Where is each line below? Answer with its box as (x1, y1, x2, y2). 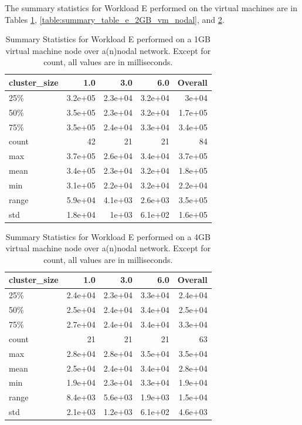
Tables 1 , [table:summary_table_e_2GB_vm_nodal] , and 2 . (5, 13, 225, 25)
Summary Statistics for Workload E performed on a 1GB (5, 33, 211, 45)
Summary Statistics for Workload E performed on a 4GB (5, 230, 211, 242)
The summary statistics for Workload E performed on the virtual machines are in (5, 2, 298, 14)
